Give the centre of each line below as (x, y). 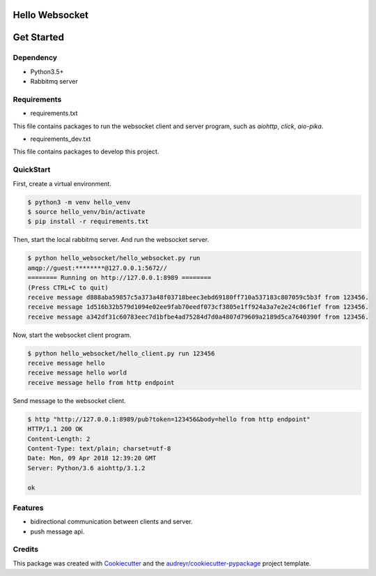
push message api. (57, 531)
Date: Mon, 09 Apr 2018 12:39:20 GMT (92, 458)
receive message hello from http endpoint (101, 382)
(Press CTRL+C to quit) (68, 287)
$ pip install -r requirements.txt (88, 222)
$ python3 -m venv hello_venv (79, 202)
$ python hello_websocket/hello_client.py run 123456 (121, 353)
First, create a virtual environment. (62, 183)
